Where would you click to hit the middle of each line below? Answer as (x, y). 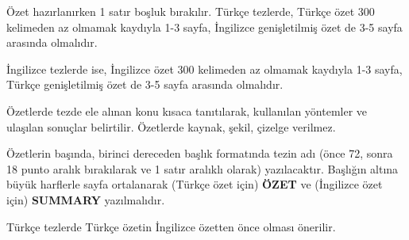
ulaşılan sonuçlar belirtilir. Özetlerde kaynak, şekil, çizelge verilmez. (171, 126)
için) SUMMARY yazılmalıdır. (86, 199)
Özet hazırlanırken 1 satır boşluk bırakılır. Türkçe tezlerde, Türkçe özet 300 (191, 11)
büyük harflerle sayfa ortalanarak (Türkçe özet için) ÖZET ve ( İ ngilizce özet (195, 184)
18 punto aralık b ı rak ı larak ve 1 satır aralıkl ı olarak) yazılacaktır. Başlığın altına (203, 168)
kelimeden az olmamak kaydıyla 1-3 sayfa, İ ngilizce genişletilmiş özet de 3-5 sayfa (204, 27)
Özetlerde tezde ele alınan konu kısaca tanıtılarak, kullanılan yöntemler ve (187, 110)
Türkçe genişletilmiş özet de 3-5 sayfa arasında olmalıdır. (145, 84)
